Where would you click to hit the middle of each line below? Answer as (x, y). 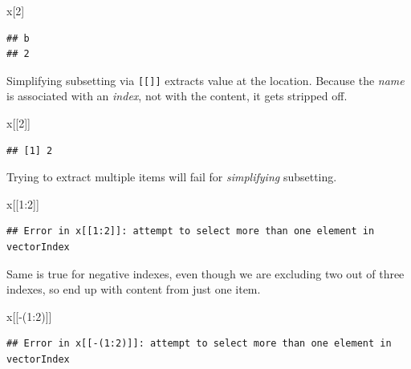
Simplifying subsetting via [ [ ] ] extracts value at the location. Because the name (205, 80)
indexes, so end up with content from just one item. (134, 289)
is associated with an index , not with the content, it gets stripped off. (177, 96)
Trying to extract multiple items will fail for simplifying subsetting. (172, 177)
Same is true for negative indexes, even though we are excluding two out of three (205, 273)
